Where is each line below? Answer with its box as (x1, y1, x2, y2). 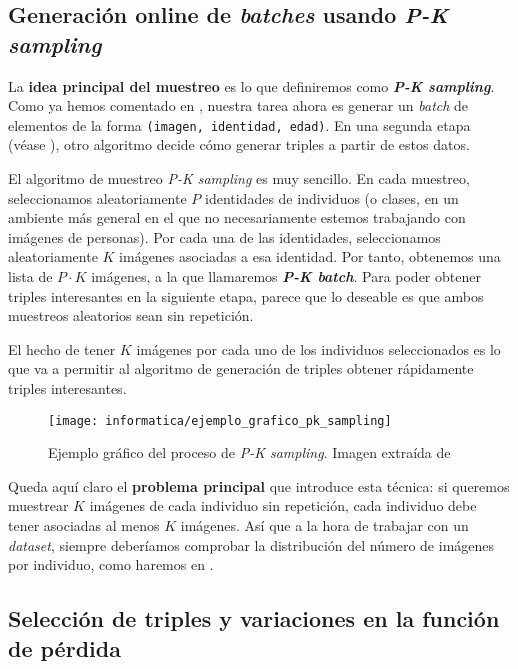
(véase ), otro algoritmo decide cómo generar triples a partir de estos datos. (8, 134, 470, 155)
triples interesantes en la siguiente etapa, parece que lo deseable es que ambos (8, 285, 484, 306)
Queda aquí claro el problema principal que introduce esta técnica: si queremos (8, 475, 510, 496)
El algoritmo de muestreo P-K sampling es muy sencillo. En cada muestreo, (8, 168, 470, 189)
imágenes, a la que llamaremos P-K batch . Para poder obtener (91, 266, 481, 286)
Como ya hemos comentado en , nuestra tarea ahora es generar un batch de (8, 95, 469, 116)
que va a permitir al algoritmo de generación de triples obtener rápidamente (8, 358, 474, 379)
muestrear (8, 495, 69, 516)
